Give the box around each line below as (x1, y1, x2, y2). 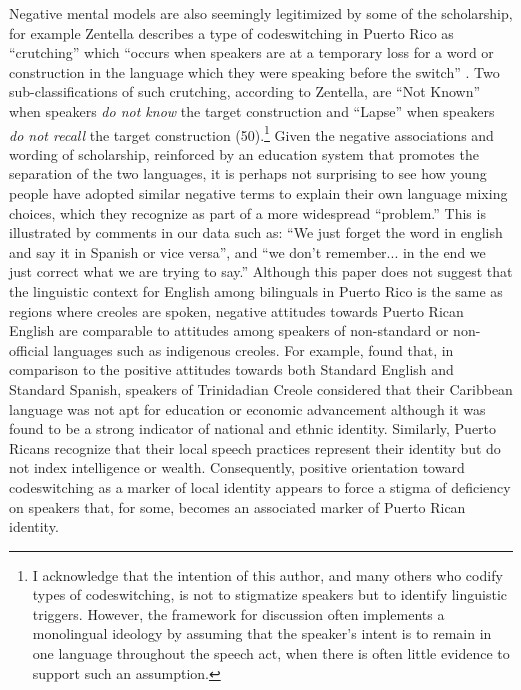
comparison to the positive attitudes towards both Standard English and (9, 359, 454, 380)
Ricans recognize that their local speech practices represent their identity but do (9, 437, 501, 458)
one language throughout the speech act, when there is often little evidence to (32, 643, 510, 664)
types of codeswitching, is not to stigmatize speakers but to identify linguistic (32, 584, 508, 605)
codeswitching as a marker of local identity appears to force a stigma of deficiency (9, 476, 511, 497)
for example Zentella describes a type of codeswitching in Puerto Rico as (9, 22, 454, 43)
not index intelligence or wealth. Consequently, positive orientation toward (9, 457, 465, 478)
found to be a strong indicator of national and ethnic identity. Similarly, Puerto (9, 418, 497, 439)
